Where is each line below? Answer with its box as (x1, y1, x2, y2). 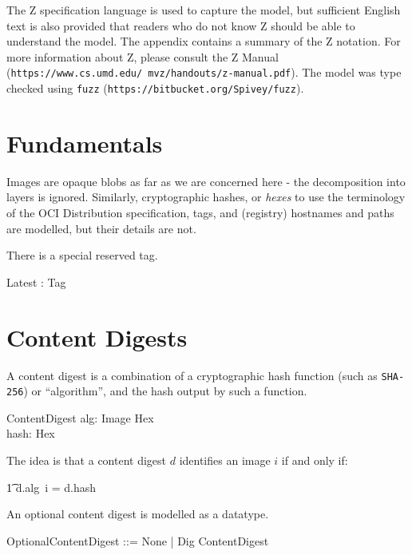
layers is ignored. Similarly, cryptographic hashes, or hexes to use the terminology (6, 188, 406, 205)
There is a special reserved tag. (6, 247, 158, 264)
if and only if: (281, 452, 348, 468)
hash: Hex (6, 425, 55, 442)
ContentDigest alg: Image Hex (6, 409, 154, 426)
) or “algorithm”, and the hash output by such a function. (23, 383, 307, 399)
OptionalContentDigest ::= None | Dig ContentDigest (6, 532, 269, 549)
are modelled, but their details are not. (6, 220, 196, 236)
